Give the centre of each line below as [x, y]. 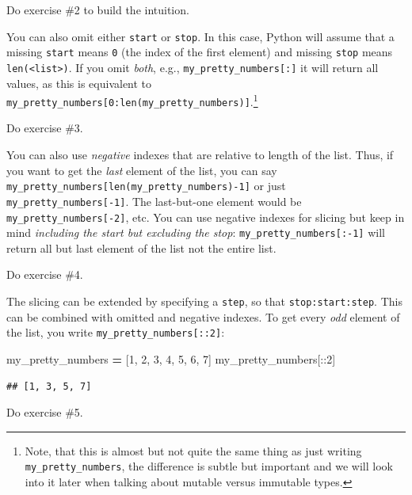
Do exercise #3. [45, 128]
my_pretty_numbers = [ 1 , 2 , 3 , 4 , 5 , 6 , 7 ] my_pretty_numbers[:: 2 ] [171, 358]
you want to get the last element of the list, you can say [142, 170]
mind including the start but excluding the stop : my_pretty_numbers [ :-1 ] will [196, 232]
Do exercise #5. [45, 412]
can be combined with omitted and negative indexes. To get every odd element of [203, 316]
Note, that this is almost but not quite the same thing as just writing [193, 450]
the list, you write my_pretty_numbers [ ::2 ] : [116, 332]
